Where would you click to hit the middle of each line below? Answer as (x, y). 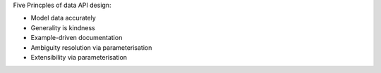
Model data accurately (64, 18)
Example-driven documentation (77, 38)
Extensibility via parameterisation (79, 57)
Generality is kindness (63, 27)
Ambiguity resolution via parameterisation (91, 47)
